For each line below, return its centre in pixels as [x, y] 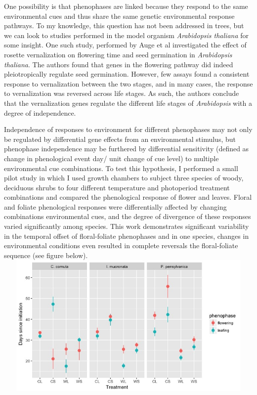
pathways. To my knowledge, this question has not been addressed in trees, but [124, 25]
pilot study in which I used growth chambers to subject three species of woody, [124, 178]
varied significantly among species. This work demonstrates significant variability [127, 226]
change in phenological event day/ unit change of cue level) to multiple [111, 158]
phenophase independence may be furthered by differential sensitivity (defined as [127, 149]
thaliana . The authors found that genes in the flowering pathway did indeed [119, 64]
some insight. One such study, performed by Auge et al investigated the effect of [125, 45]
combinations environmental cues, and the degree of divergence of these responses [128, 216]
